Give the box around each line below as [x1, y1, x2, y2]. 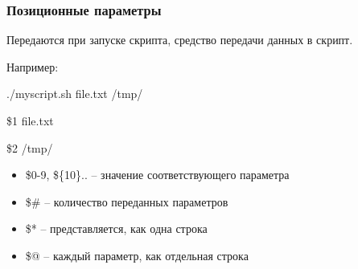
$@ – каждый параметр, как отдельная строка [25, 247, 249, 263]
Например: [6, 58, 59, 75]
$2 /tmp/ [6, 139, 53, 156]
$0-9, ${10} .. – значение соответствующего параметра [25, 166, 290, 183]
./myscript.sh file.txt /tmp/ [6, 85, 143, 102]
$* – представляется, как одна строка [25, 220, 208, 237]
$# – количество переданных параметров [25, 193, 228, 210]
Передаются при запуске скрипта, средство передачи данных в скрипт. [6, 31, 353, 48]
